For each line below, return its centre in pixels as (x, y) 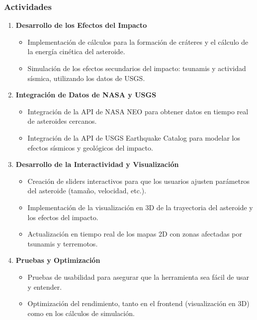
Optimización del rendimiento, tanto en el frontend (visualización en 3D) (138, 303)
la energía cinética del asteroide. (76, 51)
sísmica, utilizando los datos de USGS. (86, 78)
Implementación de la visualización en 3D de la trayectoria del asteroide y (140, 207)
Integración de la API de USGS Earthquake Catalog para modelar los (134, 137)
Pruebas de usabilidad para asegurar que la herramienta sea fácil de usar (138, 277)
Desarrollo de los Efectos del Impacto (81, 25)
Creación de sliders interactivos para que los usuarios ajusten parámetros (139, 181)
